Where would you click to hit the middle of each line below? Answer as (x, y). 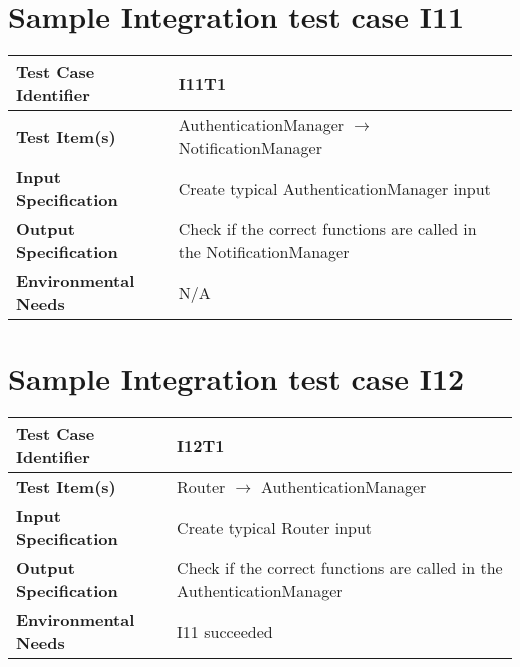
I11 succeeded (225, 631)
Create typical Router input (275, 527)
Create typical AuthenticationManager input (334, 188)
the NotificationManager (264, 252)
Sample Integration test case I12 (236, 378)
